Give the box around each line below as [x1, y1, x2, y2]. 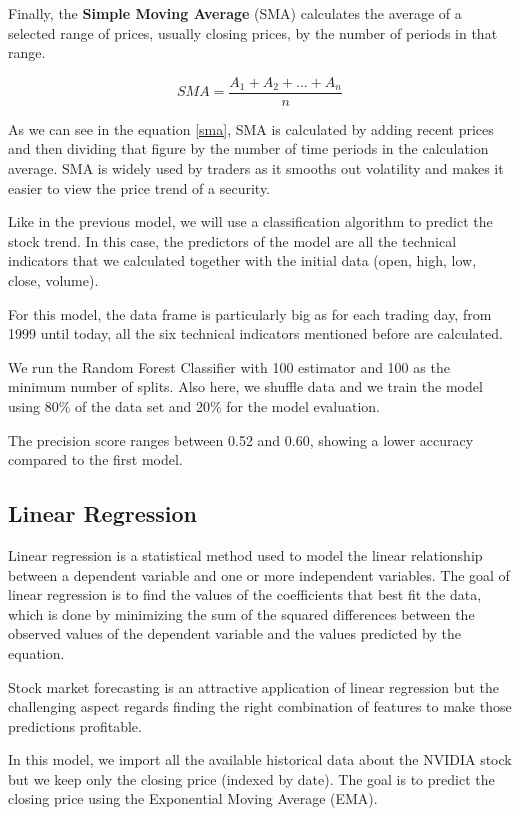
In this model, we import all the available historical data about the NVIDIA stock [8, 749, 512, 770]
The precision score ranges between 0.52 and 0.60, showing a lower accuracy [8, 429, 474, 450]
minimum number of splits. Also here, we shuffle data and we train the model [8, 376, 483, 397]
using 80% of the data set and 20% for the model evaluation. [8, 395, 380, 416]
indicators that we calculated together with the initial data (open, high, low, [8, 250, 477, 271]
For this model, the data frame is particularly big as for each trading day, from [8, 303, 492, 324]
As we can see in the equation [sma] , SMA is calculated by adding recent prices [8, 118, 494, 139]
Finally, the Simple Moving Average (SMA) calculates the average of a [8, 3, 462, 23]
